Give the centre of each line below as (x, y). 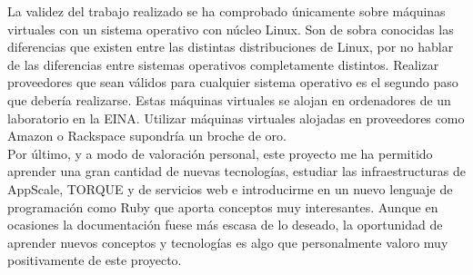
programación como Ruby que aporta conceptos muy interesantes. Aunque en (223, 206)
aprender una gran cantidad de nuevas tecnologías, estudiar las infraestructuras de (236, 171)
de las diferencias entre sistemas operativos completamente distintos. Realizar (223, 64)
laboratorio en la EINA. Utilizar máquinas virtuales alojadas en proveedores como (236, 118)
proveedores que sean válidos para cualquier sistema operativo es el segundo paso (233, 82)
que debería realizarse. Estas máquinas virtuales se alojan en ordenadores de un (229, 99)
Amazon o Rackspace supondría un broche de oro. (147, 136)
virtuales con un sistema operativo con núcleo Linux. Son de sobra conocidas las (231, 29)
